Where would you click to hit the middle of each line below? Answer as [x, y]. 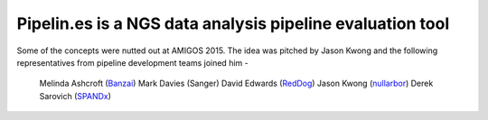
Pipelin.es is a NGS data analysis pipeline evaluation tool [233, 23]
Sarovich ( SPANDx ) [75, 96]
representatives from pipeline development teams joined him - [132, 62]
